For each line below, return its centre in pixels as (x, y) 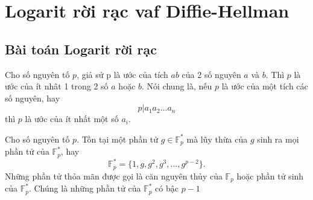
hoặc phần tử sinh (270, 176)
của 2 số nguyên (211, 74)
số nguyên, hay (33, 98)
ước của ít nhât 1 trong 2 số (57, 86)
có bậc (167, 188)
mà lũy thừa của (217, 139)
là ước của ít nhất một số (72, 119)
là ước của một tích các (265, 86)
